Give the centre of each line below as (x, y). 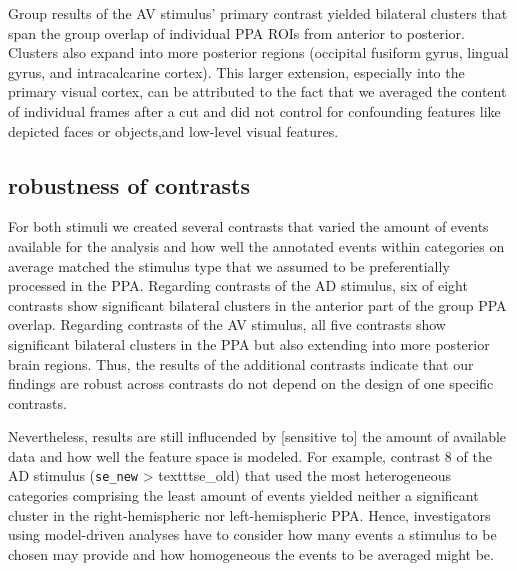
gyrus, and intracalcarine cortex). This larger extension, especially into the (236, 71)
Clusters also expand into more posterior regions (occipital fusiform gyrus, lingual (258, 52)
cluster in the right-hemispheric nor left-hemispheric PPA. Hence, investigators (249, 514)
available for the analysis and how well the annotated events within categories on (256, 245)
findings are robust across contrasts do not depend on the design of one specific (251, 383)
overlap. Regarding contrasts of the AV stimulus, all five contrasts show (227, 324)
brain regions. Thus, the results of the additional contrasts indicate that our (241, 363)
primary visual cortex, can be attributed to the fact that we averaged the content (257, 91)
